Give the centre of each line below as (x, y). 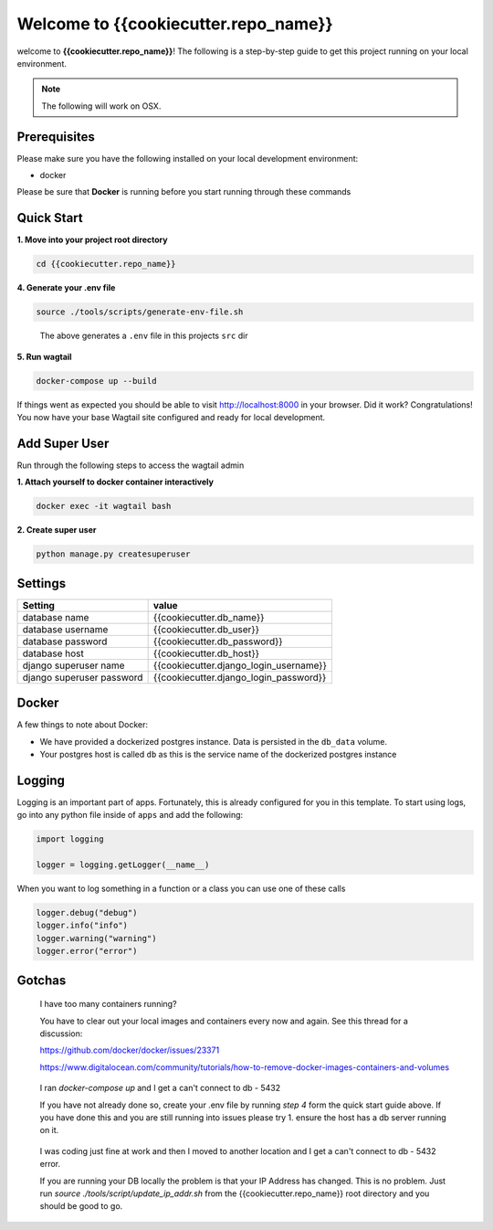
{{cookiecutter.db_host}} (206, 653)
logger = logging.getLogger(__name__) (123, 865)
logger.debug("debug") (87, 913)
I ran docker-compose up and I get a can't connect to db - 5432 (160, 1088)
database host (53, 653)
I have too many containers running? (108, 1004)
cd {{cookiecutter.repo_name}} (106, 264)
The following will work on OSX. (101, 106)
